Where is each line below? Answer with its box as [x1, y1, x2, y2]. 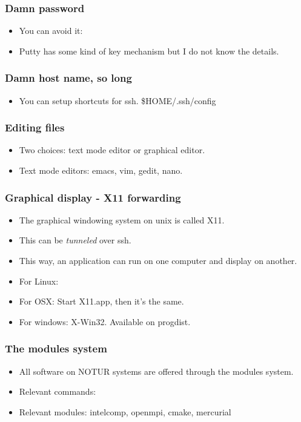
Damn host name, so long [5, 70, 132, 85]
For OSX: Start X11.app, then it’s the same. [19, 295, 184, 308]
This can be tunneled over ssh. [19, 234, 131, 246]
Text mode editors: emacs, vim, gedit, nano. [19, 164, 183, 177]
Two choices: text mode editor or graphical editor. [19, 143, 205, 156]
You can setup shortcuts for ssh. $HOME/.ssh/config [19, 94, 216, 107]
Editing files [5, 120, 65, 135]
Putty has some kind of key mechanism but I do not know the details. [19, 44, 279, 57]
